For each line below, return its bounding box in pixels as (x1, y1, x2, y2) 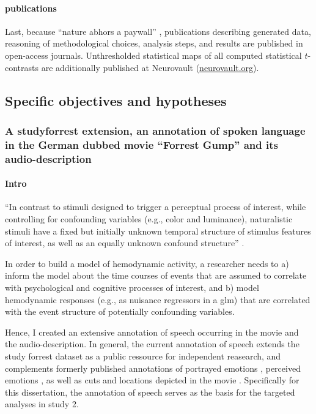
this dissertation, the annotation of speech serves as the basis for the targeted (5, 385, 295, 398)
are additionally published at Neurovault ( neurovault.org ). (41, 61, 259, 73)
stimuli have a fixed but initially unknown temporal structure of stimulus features (5, 224, 311, 237)
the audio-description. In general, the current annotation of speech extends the (5, 337, 299, 350)
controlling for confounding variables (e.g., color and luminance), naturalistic (5, 213, 293, 225)
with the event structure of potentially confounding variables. (5, 305, 235, 318)
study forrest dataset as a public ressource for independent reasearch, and (5, 349, 281, 362)
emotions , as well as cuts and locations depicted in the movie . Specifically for (5, 374, 299, 386)
